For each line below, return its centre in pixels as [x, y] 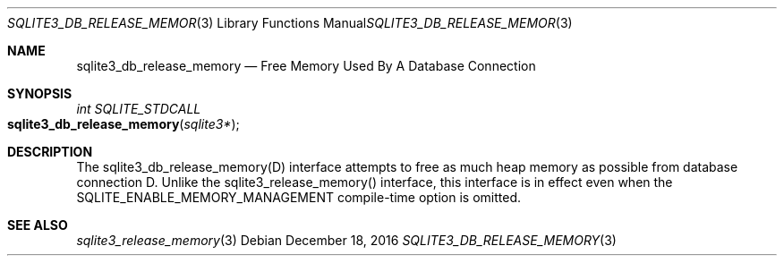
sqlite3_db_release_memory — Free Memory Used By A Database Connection [306, 66]
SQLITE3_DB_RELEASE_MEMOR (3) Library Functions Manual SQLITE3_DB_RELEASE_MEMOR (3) [290, 23]
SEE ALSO [38, 225]
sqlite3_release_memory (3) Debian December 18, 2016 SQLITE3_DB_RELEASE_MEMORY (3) [346, 240]
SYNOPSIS [40, 93]
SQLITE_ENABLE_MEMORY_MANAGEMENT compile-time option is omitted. [299, 197]
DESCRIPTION [50, 152]
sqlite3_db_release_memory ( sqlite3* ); [124, 124]
